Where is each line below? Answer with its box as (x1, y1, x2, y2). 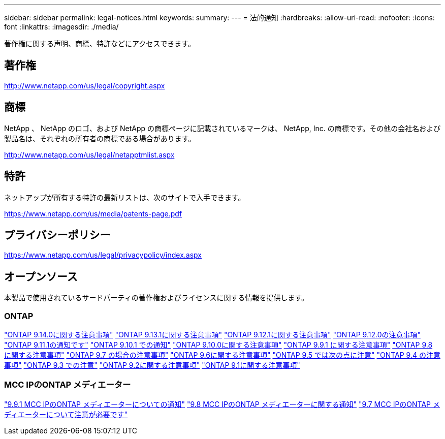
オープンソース (4, 270, 78, 283)
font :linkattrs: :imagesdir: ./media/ (4, 22, 119, 31)
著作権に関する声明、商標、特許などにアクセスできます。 (4, 39, 195, 48)
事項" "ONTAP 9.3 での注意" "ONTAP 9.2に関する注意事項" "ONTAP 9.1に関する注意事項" (4, 360, 300, 369)
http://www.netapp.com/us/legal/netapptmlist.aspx (4, 150, 175, 159)
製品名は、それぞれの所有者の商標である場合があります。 (4, 134, 196, 143)
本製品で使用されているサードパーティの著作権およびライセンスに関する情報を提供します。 (4, 293, 309, 302)
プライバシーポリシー (4, 228, 111, 241)
